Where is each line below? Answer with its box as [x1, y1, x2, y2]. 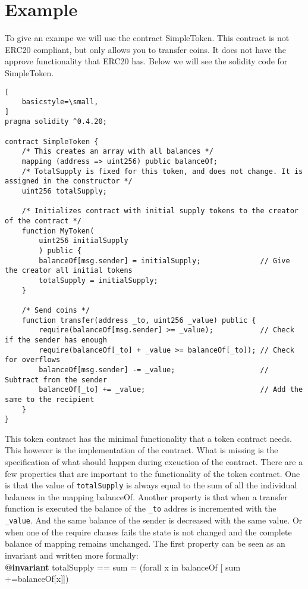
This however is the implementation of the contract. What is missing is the [5, 444, 278, 456]
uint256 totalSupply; [21, 187, 107, 196]
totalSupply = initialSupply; [39, 276, 158, 285]
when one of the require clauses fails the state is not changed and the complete [5, 525, 292, 538]
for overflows [5, 356, 61, 364]
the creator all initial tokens [5, 266, 133, 275]
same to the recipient [5, 395, 95, 404]
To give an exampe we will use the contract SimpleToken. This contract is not [5, 32, 290, 44]
